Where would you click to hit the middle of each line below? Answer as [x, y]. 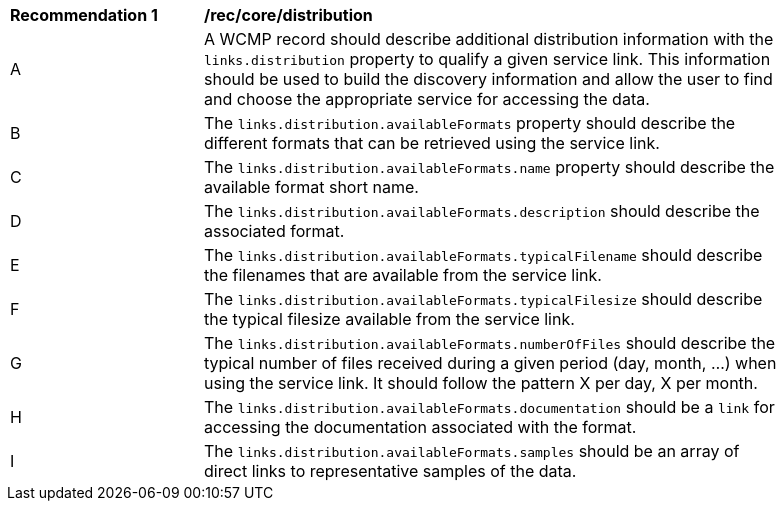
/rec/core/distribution [288, 15]
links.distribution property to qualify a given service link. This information [487, 59]
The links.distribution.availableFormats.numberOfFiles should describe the [490, 343]
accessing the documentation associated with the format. [420, 427]
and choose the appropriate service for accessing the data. [427, 99]
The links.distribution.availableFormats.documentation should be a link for [489, 407]
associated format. [274, 231]
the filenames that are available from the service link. [403, 275]
